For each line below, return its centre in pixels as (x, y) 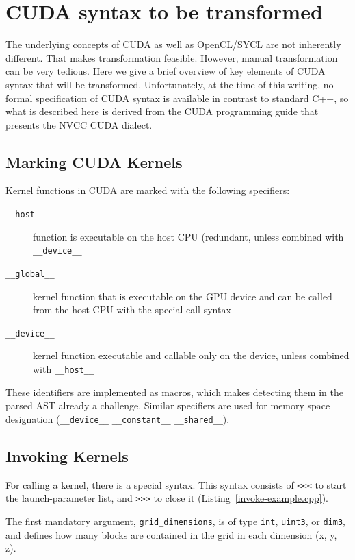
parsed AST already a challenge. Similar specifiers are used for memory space (168, 405)
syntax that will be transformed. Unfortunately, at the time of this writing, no (170, 84)
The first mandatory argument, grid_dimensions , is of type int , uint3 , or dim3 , (176, 521)
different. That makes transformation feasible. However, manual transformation (172, 57)
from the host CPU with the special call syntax (132, 309)
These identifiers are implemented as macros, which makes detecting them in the (174, 392)
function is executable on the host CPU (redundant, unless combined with (188, 236)
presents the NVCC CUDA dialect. (79, 124)
